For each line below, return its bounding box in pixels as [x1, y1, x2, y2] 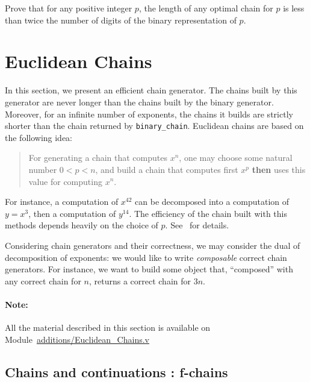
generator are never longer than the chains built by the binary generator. [5, 95, 274, 108]
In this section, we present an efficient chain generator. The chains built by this [5, 84, 297, 96]
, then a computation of [28, 207, 116, 219]
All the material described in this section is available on [5, 321, 211, 334]
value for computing [28, 175, 102, 187]
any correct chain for [5, 274, 81, 287]
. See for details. [165, 219, 229, 231]
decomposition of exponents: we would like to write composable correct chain [5, 251, 287, 263]
